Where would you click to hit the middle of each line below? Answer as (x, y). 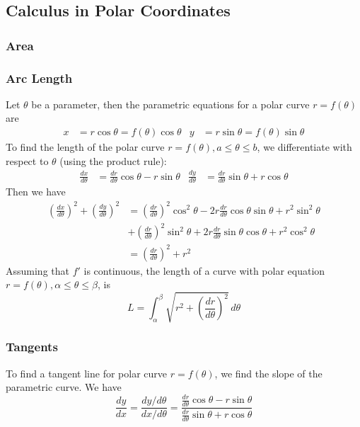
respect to (27, 160)
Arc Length (39, 78)
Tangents (32, 347)
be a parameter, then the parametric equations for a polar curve (170, 104)
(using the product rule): (113, 160)
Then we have (36, 192)
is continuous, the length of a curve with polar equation (204, 270)
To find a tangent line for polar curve (87, 373)
